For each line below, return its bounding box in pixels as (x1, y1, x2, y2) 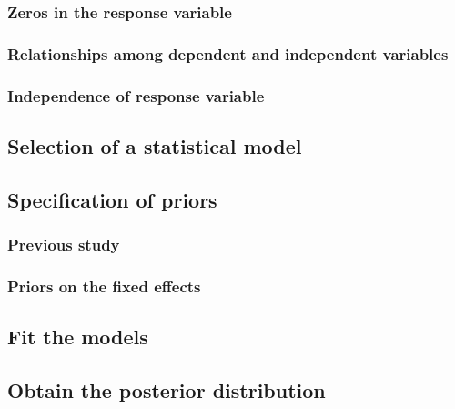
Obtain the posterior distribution (7, 375, 326, 404)
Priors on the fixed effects (7, 274, 201, 297)
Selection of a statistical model (7, 131, 302, 159)
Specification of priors (7, 185, 217, 213)
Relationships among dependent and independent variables (7, 42, 449, 65)
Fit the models (7, 322, 148, 351)
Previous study (7, 233, 120, 256)
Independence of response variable (7, 84, 265, 107)
